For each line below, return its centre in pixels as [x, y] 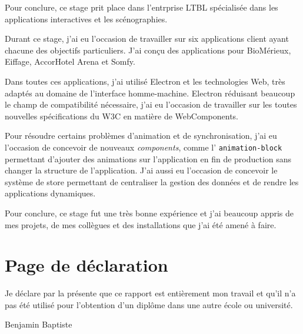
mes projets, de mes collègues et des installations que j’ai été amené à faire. [141, 224]
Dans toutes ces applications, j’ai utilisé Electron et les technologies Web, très [145, 81]
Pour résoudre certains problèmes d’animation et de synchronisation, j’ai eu [141, 136]
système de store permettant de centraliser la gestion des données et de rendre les [152, 181]
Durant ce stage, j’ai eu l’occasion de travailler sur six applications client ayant [147, 39]
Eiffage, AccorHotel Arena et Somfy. [70, 61]
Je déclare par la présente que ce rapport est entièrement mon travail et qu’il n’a [150, 293]
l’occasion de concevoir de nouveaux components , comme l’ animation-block [144, 147]
